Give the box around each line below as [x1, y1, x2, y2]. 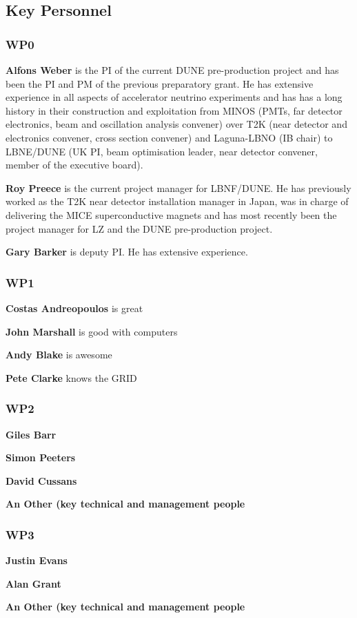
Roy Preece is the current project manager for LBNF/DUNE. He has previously [6, 180, 351, 195]
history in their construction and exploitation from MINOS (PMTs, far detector [6, 103, 343, 117]
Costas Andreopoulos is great [6, 300, 143, 315]
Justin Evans [6, 553, 68, 568]
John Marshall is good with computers [6, 324, 178, 338]
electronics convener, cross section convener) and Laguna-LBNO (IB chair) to [6, 130, 333, 144]
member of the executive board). [6, 157, 143, 172]
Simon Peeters [6, 450, 76, 465]
